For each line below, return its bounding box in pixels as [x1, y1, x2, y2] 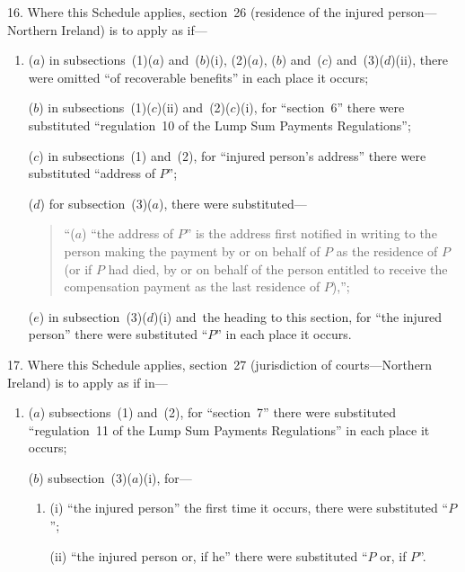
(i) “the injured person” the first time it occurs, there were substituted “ [49, 498, 449, 517]
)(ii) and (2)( [156, 98, 231, 117]
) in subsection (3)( [39, 307, 147, 326]
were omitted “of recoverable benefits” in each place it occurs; [28, 67, 369, 86]
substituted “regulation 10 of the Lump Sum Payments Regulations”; [28, 115, 411, 134]
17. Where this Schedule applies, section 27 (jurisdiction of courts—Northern [7, 354, 433, 373]
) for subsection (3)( [39, 193, 153, 212]
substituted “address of [28, 164, 155, 183]
